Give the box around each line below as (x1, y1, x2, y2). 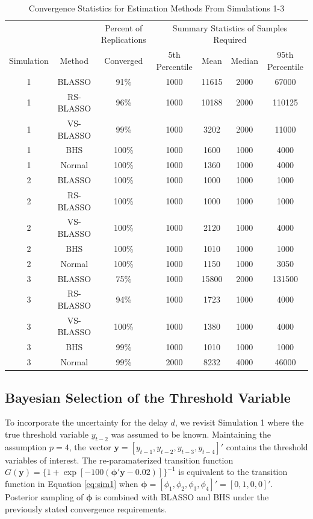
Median (231, 54, 258, 67)
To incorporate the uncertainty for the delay (5, 416, 168, 429)
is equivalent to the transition (178, 465, 288, 478)
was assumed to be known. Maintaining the (111, 427, 271, 440)
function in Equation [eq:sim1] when (5, 477, 138, 489)
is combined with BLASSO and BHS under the (95, 490, 269, 503)
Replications (101, 33, 146, 46)
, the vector (69, 440, 111, 453)
